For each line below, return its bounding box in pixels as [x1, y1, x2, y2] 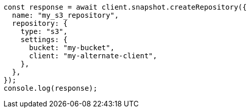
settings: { [20, 35, 68, 44]
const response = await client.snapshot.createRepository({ [4, 3, 247, 11]
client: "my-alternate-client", [29, 52, 157, 60]
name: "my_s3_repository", [12, 11, 119, 19]
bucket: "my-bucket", [29, 44, 115, 52]
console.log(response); [4, 84, 98, 92]
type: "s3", [20, 27, 68, 35]
